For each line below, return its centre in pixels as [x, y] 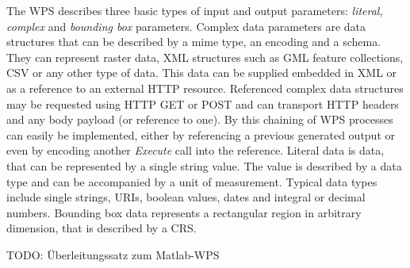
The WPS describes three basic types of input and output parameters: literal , [195, 10]
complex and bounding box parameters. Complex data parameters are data [186, 26]
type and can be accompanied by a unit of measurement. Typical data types [192, 181]
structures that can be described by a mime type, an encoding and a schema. [194, 42]
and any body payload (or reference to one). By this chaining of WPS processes [200, 119]
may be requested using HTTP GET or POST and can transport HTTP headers [203, 103]
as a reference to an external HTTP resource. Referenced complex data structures [205, 88]
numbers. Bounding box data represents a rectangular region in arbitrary [184, 212]
